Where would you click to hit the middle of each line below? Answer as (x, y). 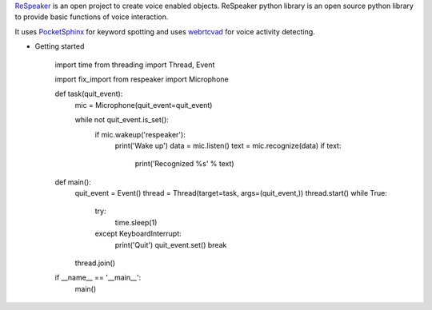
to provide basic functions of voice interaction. (92, 17)
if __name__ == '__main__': (98, 278)
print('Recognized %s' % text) (185, 164)
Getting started (60, 46)
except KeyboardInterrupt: (138, 234)
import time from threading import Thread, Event (135, 65)
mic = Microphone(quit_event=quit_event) (144, 105)
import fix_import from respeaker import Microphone (142, 79)
